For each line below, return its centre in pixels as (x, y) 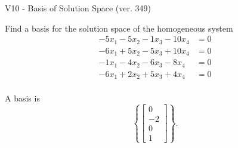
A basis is (22, 98)
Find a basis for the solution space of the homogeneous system (119, 28)
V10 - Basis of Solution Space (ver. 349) (78, 8)
